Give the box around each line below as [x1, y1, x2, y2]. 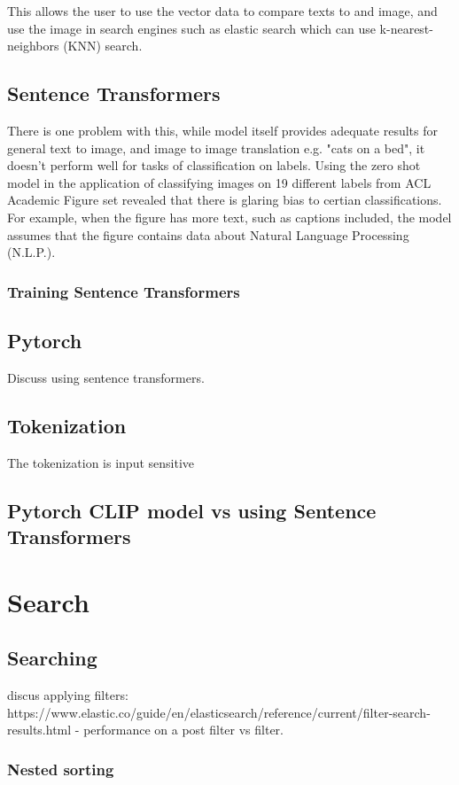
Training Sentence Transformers [7, 280, 240, 302]
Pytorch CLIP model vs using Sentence [7, 496, 377, 524]
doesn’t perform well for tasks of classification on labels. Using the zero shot [7, 156, 421, 175]
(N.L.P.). [7, 243, 56, 261]
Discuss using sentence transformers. [7, 368, 205, 386]
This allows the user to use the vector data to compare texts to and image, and [7, 2, 438, 19]
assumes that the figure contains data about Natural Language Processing [7, 225, 409, 244]
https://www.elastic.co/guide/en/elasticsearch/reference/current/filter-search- [7, 703, 431, 721]
